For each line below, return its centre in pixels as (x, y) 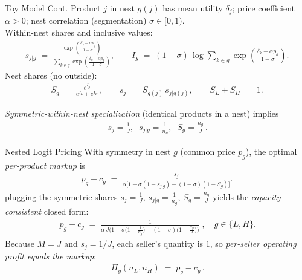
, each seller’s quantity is (158, 243)
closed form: (66, 211)
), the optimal (271, 151)
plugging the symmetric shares (61, 196)
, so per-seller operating (253, 243)
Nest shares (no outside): (51, 75)
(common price (208, 151)
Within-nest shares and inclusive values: (79, 32)
